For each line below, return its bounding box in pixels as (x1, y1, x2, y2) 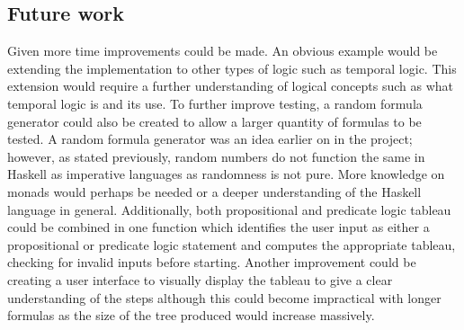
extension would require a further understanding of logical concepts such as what (7, 76, 454, 95)
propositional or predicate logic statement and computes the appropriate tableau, (7, 235, 456, 254)
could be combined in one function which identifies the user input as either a (7, 218, 430, 236)
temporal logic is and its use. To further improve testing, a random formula (7, 94, 423, 112)
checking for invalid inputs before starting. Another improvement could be (7, 253, 416, 272)
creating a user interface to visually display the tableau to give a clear (7, 270, 393, 289)
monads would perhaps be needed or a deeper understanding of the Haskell (7, 182, 422, 201)
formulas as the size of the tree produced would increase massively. (7, 306, 375, 325)
